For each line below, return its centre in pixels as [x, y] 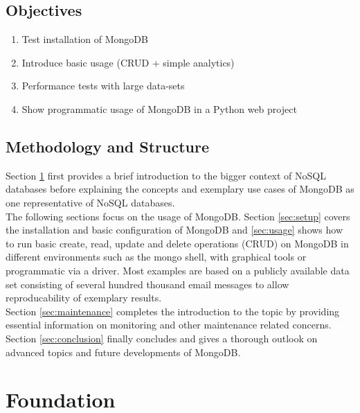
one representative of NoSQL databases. [90, 202]
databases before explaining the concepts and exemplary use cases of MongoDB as [180, 189]
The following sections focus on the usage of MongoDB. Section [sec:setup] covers [178, 216]
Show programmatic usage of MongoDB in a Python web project [159, 108]
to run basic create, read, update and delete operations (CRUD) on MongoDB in [177, 243]
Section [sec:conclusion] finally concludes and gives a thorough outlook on [162, 338]
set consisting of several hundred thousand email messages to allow [147, 284]
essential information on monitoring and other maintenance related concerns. [169, 325]
